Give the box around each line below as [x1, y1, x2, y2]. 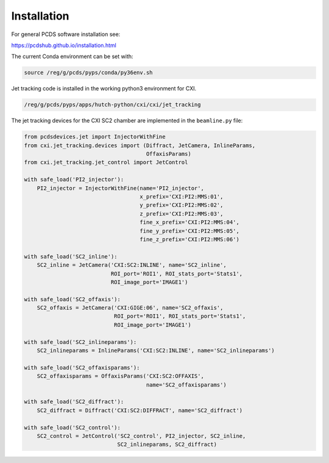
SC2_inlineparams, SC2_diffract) [117, 441, 218, 448]
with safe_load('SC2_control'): [24, 424, 121, 431]
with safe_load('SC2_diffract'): [24, 398, 124, 406]
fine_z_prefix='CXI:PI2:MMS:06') [140, 236, 240, 242]
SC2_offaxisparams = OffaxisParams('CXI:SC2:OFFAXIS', [37, 373, 204, 380]
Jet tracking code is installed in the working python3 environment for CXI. [11, 85, 197, 92]
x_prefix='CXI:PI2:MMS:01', [140, 193, 224, 200]
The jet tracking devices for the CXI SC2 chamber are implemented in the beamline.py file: [11, 117, 243, 125]
